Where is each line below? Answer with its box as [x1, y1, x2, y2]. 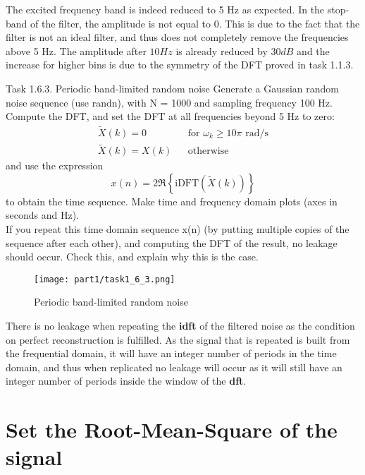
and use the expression [6, 158, 104, 173]
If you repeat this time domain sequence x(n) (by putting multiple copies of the [6, 222, 349, 236]
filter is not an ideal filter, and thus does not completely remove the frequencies [6, 30, 349, 44]
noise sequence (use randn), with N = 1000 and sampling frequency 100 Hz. [6, 95, 333, 109]
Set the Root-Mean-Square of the [6, 415, 338, 444]
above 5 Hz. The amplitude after [6, 43, 147, 58]
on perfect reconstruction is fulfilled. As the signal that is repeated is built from [6, 332, 350, 347]
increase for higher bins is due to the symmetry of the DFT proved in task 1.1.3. [6, 57, 354, 72]
